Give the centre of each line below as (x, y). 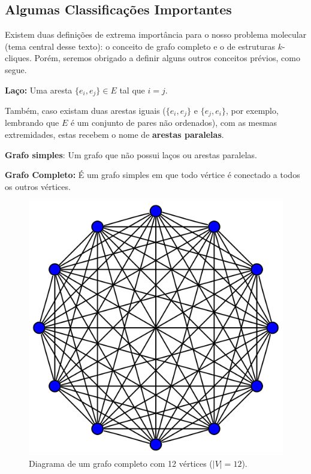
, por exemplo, (252, 111)
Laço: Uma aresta (39, 90)
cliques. (18, 58)
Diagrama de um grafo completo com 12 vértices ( (121, 464)
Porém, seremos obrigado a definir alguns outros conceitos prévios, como (167, 58)
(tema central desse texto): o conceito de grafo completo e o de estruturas (140, 46)
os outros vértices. (38, 186)
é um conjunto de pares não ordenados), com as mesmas (174, 123)
